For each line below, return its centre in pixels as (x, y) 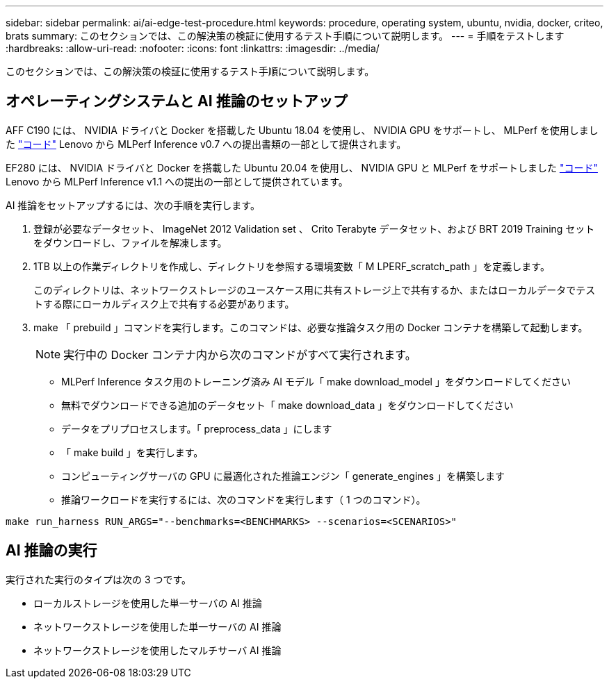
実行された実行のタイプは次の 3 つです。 (99, 579)
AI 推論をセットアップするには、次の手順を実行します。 (133, 205)
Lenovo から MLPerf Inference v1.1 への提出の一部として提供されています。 (177, 181)
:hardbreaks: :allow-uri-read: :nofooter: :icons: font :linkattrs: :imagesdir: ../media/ (193, 48)
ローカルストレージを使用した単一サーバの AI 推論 (148, 603)
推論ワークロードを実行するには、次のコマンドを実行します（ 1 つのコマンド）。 (244, 499)
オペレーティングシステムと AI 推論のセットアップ (177, 101)
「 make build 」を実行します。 (132, 452)
